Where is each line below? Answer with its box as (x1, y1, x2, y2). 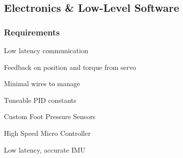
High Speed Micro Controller (4, 127, 91, 138)
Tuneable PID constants (4, 95, 77, 105)
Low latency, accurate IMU (4, 144, 85, 155)
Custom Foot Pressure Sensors (4, 111, 96, 122)
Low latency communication (4, 45, 88, 55)
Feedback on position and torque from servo (4, 62, 136, 72)
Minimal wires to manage (4, 78, 80, 89)
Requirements (4, 26, 60, 38)
